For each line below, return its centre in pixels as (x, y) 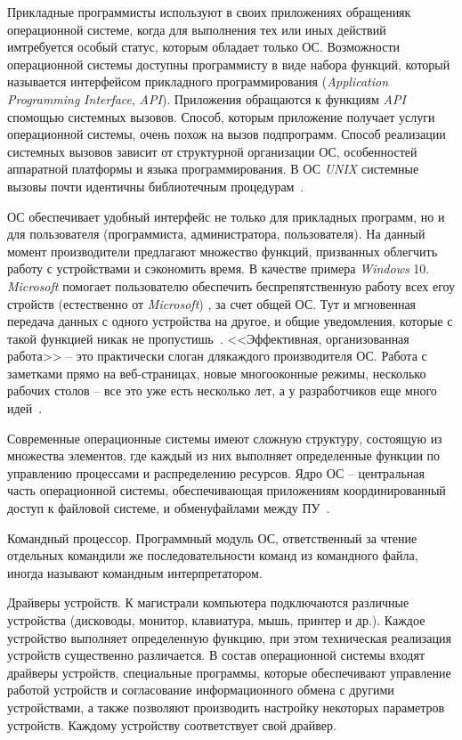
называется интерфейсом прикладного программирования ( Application (198, 81)
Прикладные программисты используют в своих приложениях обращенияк (209, 12)
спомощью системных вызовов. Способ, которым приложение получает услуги (221, 116)
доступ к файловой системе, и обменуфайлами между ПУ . (169, 508)
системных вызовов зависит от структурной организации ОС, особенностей (212, 151)
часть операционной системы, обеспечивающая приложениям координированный (227, 490)
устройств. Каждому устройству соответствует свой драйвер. (172, 724)
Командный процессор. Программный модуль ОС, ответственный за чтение (212, 537)
